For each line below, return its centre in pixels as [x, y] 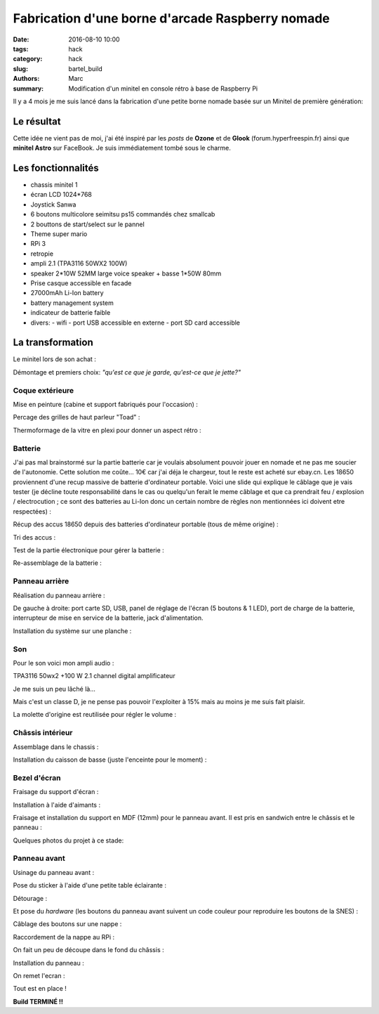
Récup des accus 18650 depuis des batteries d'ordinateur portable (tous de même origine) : [146, 524]
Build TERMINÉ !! [38, 1001]
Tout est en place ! [40, 989]
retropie [42, 254]
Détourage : [30, 898]
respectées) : [32, 511]
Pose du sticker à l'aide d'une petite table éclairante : [89, 885]
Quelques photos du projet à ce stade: [68, 840]
